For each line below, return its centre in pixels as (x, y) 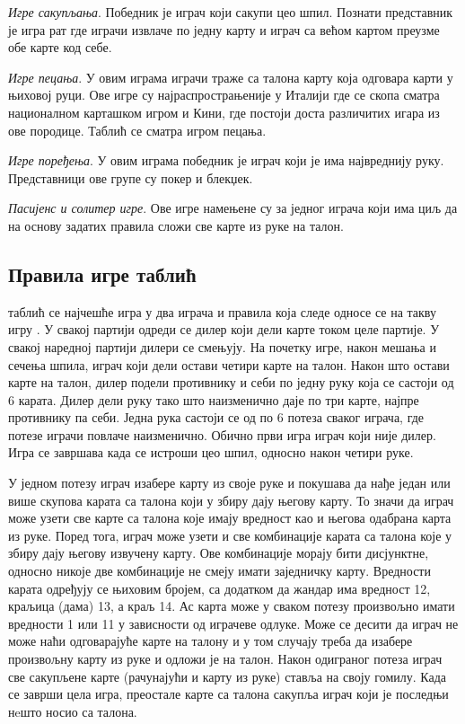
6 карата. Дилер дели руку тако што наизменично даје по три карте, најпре (214, 399)
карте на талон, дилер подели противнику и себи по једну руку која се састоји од (231, 382)
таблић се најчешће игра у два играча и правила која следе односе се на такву (222, 311)
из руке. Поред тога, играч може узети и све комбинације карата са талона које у (230, 535)
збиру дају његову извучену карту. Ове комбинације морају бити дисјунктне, (219, 553)
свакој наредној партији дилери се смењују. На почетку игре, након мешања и (222, 346)
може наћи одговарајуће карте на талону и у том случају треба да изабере (211, 641)
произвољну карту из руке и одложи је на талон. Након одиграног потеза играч (225, 659)
